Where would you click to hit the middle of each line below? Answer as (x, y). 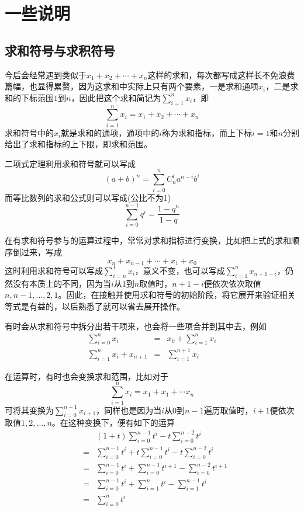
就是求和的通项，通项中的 (110, 132)
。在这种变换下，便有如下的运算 (113, 423)
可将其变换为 (29, 410)
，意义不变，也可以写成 (180, 270)
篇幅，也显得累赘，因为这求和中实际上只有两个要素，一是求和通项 (132, 86)
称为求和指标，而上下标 (207, 132)
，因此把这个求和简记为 (116, 97)
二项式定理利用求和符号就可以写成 (70, 163)
